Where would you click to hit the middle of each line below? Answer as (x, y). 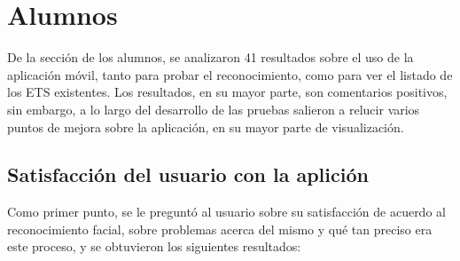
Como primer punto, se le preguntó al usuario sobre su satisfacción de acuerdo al (226, 212)
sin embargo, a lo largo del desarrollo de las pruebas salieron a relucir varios (214, 109)
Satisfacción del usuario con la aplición (188, 174)
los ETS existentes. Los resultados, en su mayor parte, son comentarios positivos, (227, 92)
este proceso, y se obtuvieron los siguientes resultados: (154, 246)
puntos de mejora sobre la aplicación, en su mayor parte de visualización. (206, 127)
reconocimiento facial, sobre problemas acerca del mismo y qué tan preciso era (220, 229)
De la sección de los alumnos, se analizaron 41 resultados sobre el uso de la (211, 57)
